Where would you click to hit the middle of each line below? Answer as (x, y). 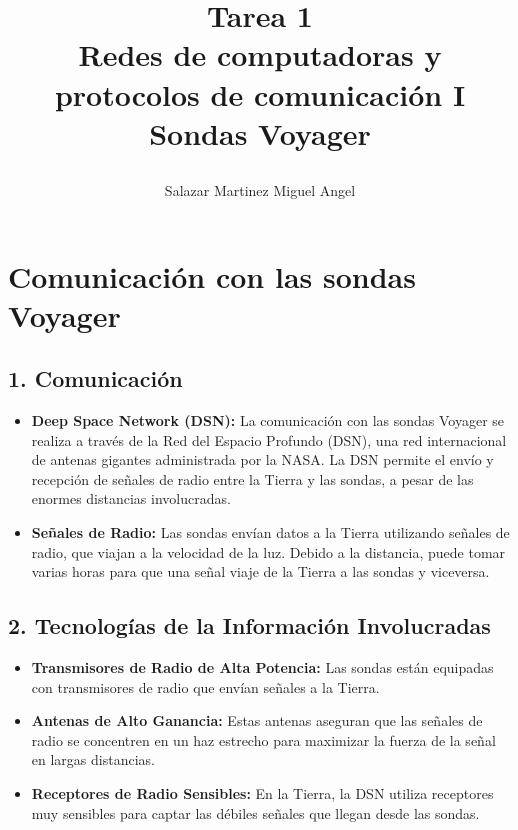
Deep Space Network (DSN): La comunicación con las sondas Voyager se (268, 420)
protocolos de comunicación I (260, 93)
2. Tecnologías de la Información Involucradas (249, 625)
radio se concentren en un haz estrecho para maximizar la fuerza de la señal (263, 739)
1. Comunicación (95, 378)
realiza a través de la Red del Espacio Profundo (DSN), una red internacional (269, 439)
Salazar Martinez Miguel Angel (260, 189)
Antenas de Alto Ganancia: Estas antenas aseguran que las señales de (257, 720)
